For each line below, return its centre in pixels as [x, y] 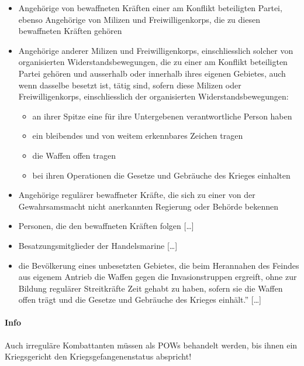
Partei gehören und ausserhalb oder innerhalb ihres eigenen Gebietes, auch [152, 73]
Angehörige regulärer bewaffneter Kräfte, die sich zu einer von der [137, 195]
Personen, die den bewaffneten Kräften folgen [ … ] [106, 226]
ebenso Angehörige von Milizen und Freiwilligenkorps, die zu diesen [139, 19]
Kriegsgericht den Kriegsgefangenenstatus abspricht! [98, 356]
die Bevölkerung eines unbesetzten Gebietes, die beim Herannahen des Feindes [159, 265]
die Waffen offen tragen [74, 155]
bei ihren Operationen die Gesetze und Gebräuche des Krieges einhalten [161, 175]
